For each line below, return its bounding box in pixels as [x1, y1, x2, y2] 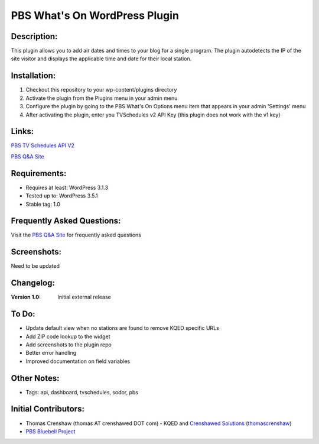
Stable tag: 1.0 [25, 200, 60, 208]
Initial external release [57, 293, 112, 301]
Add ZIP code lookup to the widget [25, 333, 110, 340]
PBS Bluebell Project [25, 427, 76, 435]
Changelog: [11, 278, 56, 288]
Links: [11, 127, 34, 137]
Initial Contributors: [11, 404, 85, 414]
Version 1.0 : [11, 293, 41, 301]
